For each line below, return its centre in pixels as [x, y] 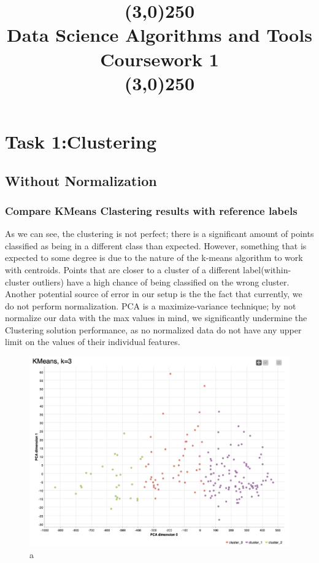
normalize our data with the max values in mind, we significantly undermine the [156, 318]
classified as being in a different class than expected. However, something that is [156, 245]
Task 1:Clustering [81, 141]
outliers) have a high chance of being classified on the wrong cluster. [161, 281]
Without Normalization [81, 180]
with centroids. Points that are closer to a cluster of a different [123, 269]
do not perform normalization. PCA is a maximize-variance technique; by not [151, 305]
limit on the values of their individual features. [93, 342]
